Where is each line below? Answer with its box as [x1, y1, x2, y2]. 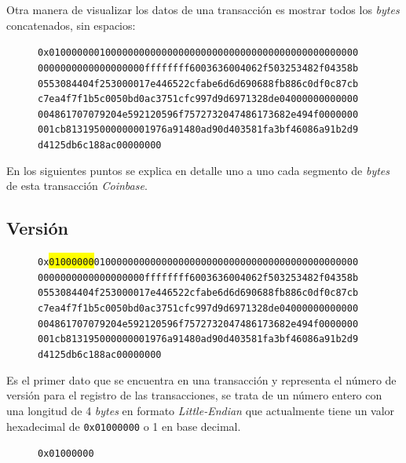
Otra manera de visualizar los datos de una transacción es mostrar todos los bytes [6, 2, 400, 17]
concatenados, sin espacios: [6, 16, 136, 33]
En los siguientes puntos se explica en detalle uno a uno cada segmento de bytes [6, 162, 390, 178]
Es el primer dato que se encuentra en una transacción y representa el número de [6, 371, 397, 388]
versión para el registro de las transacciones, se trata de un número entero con [6, 387, 382, 403]
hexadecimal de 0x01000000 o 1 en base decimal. [6, 417, 241, 434]
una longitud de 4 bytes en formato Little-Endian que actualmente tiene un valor [6, 402, 395, 418]
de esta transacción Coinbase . [6, 177, 148, 194]
